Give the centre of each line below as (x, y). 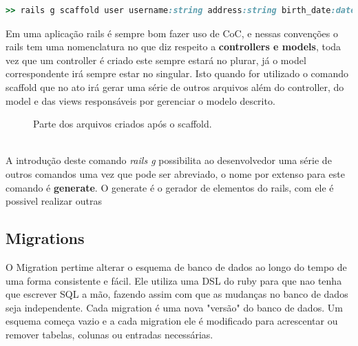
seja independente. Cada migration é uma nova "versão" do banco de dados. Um (174, 307)
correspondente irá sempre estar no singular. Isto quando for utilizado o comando (177, 73)
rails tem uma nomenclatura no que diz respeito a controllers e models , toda (173, 47)
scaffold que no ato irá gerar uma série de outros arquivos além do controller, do (175, 86)
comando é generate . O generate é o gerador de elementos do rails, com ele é (170, 187)
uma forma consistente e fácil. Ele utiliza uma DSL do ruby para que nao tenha (174, 280)
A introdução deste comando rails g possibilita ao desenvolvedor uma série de (169, 160)
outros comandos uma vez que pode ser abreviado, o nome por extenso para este (175, 173)
